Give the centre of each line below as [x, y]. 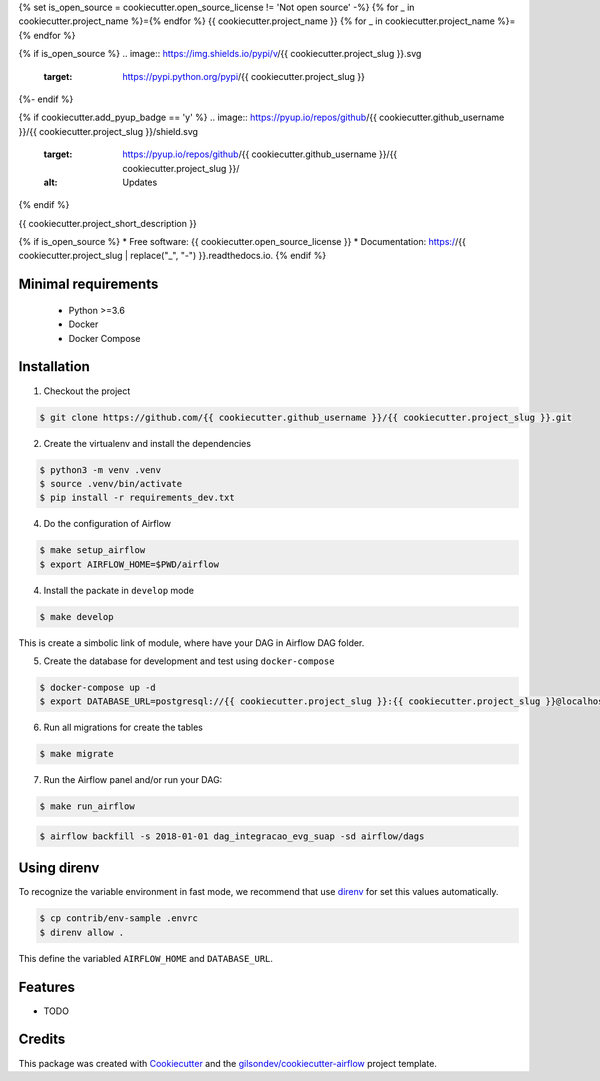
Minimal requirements [88, 284]
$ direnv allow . [82, 932]
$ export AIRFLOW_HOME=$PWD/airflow [129, 564]
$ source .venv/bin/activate [111, 483]
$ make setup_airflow [92, 550]
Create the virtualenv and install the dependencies [147, 443]
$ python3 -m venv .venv [100, 469]
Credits [42, 1039]
